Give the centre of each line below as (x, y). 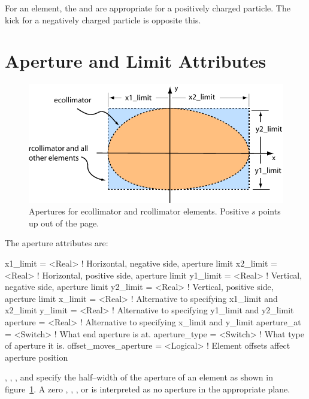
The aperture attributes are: (57, 243)
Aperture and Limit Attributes (136, 61)
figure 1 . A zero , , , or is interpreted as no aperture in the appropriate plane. (148, 389)
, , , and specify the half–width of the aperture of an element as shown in (139, 377)
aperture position (37, 357)
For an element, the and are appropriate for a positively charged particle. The (148, 8)
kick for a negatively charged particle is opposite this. (103, 19)
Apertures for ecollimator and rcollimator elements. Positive (139, 211)
